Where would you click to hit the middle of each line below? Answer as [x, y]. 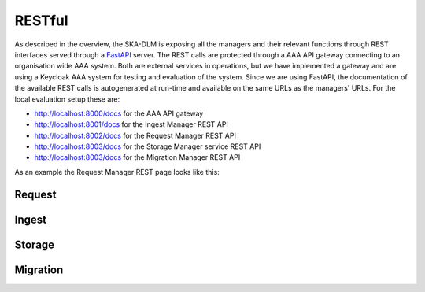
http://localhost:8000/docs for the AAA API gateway [119, 113]
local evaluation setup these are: [67, 99]
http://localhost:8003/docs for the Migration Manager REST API [137, 157]
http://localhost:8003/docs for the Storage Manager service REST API [148, 146]
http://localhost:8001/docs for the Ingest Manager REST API [131, 124]
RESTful [41, 20]
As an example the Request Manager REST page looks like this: [117, 172]
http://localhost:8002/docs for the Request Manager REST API [135, 135]
